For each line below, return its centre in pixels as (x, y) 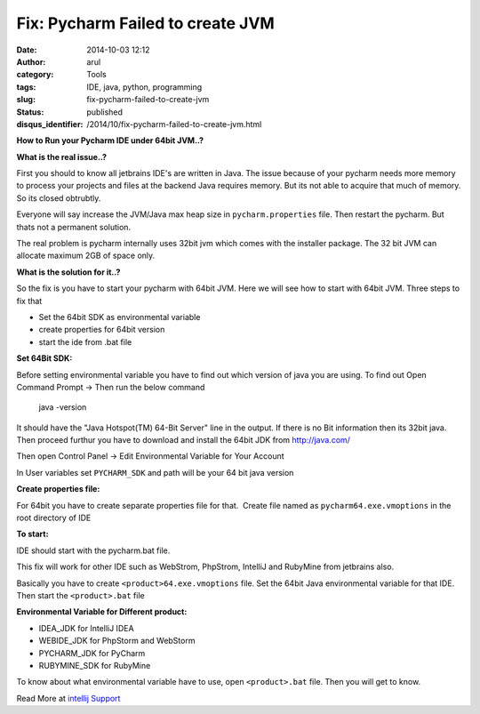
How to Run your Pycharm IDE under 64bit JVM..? (110, 140)
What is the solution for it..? (68, 272)
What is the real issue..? (61, 156)
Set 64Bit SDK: (44, 358)
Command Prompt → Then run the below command (111, 387)
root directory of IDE (54, 518)
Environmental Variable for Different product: (102, 612)
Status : (30, 112)
